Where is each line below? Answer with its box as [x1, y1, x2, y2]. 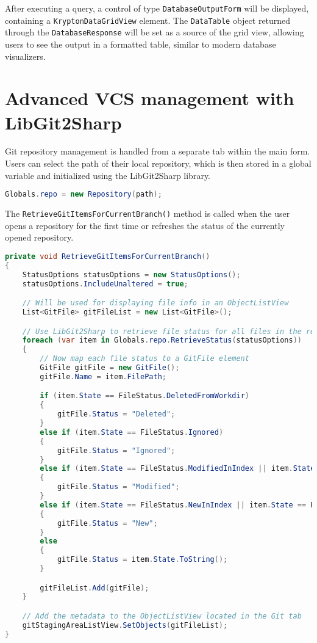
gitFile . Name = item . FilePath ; [40, 372, 166, 381]
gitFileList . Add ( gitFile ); [40, 583, 149, 592]
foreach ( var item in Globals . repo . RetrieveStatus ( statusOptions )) [22, 336, 302, 345]
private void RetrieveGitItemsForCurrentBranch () [5, 252, 210, 261]
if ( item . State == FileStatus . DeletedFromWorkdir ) [40, 391, 250, 401]
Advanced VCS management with [5, 85, 294, 111]
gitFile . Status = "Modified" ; [57, 482, 180, 492]
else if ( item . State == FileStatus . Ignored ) [40, 427, 224, 437]
